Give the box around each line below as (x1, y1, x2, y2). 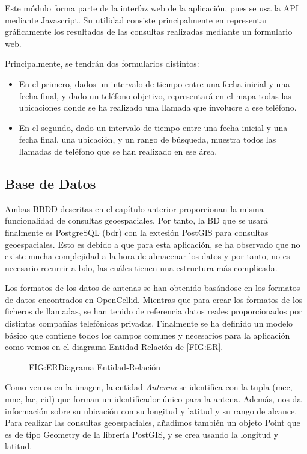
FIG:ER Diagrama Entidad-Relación (29, 360, 161, 373)
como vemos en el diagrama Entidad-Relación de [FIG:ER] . (5, 340, 223, 353)
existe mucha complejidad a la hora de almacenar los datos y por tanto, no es (5, 250, 290, 262)
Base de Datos (5, 174, 96, 192)
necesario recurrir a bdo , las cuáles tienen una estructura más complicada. (5, 261, 278, 274)
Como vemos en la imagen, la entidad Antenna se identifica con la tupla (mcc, (5, 381, 293, 393)
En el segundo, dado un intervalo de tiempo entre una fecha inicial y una (19, 121, 288, 133)
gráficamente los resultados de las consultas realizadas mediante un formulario (5, 25, 293, 38)
